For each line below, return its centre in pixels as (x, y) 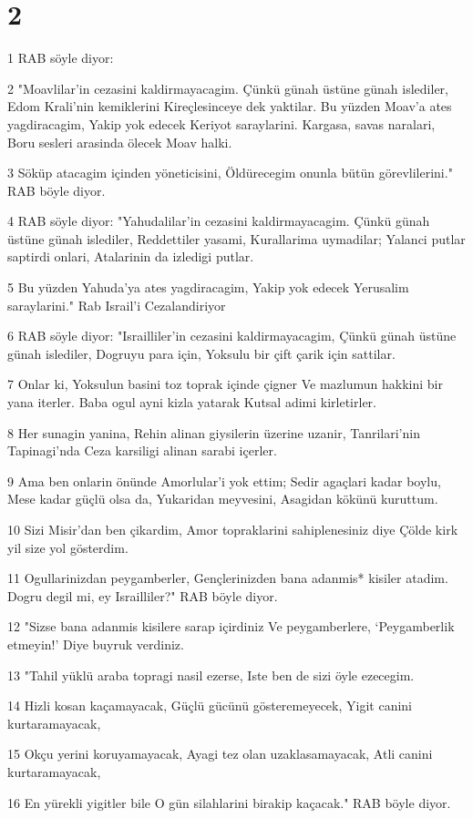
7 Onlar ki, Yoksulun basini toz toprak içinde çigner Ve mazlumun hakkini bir (225, 384)
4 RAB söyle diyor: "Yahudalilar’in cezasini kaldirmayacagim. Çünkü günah (219, 221)
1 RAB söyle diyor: (61, 58)
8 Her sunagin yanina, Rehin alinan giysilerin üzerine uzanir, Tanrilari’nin (214, 432)
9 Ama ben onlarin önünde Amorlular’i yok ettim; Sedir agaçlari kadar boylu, (224, 481)
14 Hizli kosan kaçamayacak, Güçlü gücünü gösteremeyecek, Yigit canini (210, 706)
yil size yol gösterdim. (68, 547)
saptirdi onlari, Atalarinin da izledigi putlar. (131, 256)
